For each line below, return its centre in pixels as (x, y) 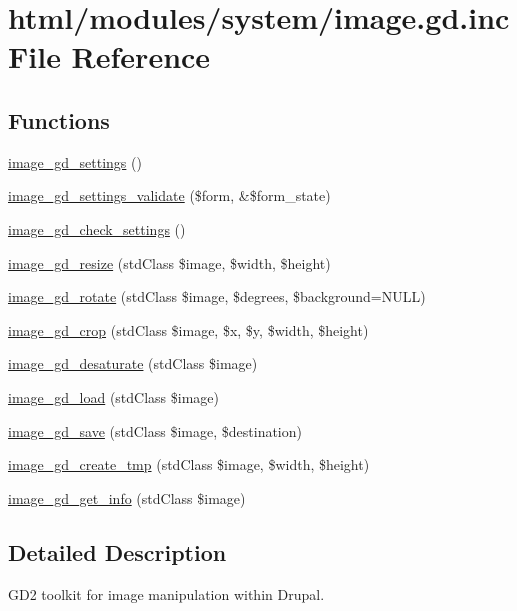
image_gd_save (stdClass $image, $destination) (155, 430)
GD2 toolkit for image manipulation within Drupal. (166, 593)
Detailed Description (117, 551)
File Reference (109, 56)
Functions (59, 119)
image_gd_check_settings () (97, 228)
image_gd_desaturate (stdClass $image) (133, 363)
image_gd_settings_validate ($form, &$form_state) (169, 195)
